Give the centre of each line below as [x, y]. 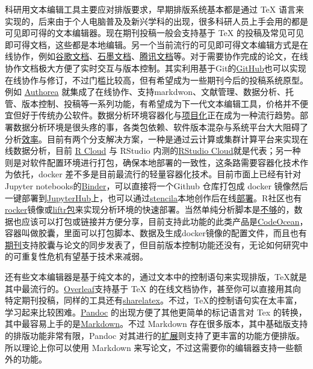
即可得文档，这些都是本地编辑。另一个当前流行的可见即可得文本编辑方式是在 [156, 44]
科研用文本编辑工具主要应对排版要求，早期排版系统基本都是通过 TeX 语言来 [154, 9]
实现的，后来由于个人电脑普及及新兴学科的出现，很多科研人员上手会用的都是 [156, 21]
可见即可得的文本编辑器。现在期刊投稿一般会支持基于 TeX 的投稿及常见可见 [154, 33]
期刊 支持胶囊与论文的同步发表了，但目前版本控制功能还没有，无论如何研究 [152, 244]
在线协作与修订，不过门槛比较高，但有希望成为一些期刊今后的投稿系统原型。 [156, 80]
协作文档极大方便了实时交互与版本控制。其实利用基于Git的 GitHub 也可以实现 [156, 68]
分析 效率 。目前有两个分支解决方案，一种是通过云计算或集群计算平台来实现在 [156, 139]
